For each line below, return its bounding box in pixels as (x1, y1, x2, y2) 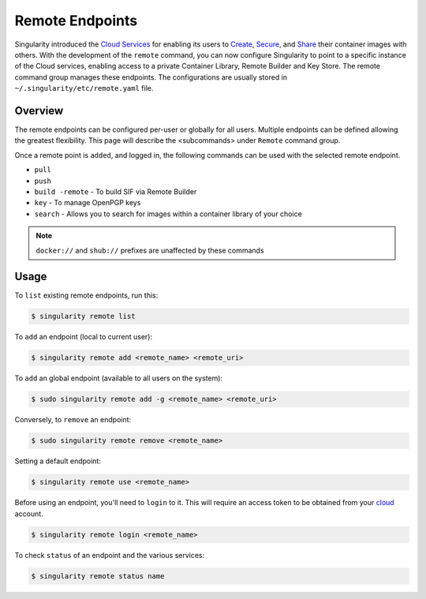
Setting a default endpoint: (14, 456, 102, 466)
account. (14, 509, 43, 519)
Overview (14, 103, 64, 118)
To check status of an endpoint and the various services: (14, 550, 205, 560)
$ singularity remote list (31, 312, 136, 321)
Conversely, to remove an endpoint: (14, 415, 132, 425)
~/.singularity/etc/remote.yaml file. (14, 84, 154, 93)
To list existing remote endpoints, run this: (14, 290, 159, 300)
